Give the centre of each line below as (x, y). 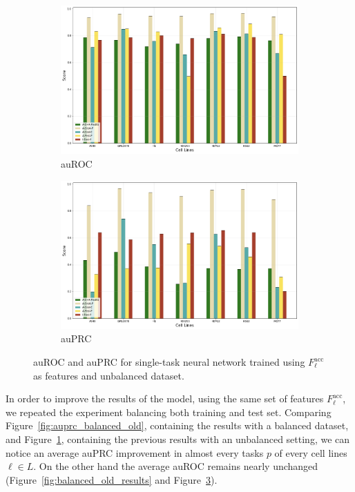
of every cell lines (311, 452)
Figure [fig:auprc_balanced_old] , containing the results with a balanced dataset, (177, 425)
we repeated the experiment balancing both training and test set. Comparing (169, 412)
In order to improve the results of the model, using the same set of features (165, 398)
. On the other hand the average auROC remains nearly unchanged (176, 466)
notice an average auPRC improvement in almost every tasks (135, 452)
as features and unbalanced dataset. (109, 375)
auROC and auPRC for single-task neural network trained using (169, 362)
